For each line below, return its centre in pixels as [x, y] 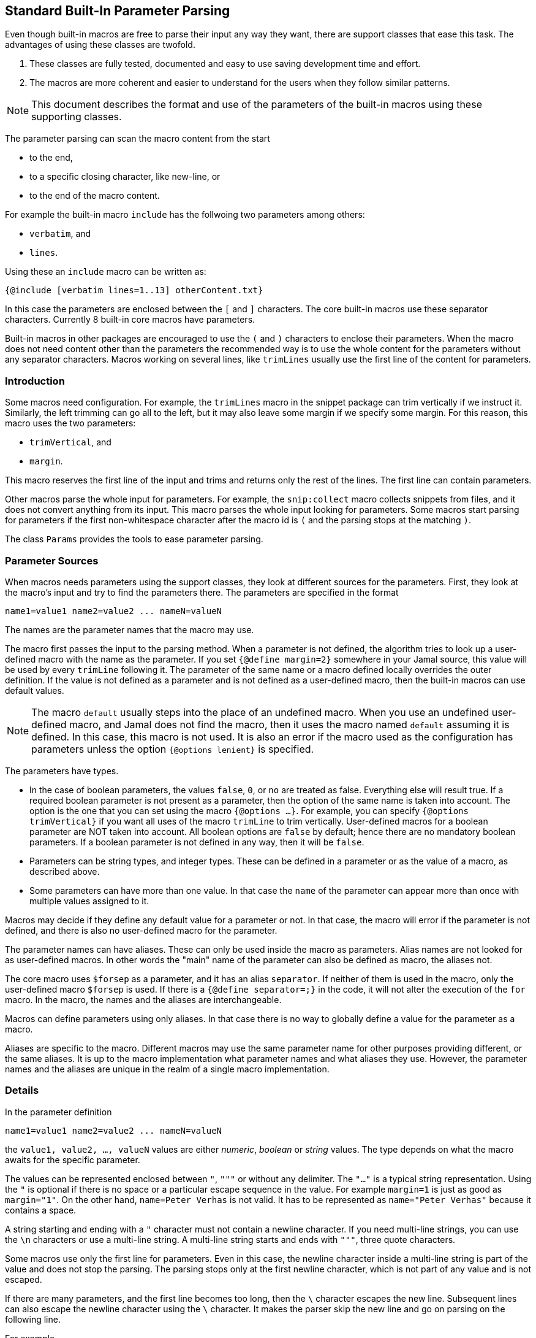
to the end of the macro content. [95, 196]
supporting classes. [77, 117]
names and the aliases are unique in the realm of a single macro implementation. [167, 1069]
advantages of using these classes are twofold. [100, 45]
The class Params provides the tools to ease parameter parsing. [134, 539]
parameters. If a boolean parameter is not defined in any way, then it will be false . [197, 842]
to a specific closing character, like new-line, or [125, 177]
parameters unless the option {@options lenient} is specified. [173, 749]
